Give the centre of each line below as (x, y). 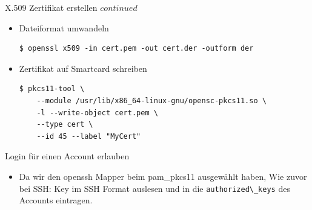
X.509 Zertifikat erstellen (51, 7)
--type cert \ (65, 125)
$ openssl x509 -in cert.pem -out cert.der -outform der (136, 49)
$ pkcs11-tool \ (52, 89)
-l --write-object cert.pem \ (97, 113)
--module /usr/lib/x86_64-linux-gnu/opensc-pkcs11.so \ (151, 100)
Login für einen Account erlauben (67, 156)
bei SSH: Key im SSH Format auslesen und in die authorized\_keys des (154, 188)
